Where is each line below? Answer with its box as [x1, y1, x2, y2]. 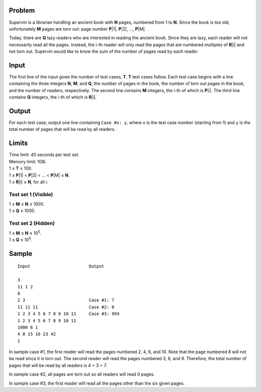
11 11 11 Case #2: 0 [17, 304, 115, 310]
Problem [9, 6, 35, 15]
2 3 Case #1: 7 [17, 298, 115, 303]
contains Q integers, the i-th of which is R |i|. [9, 94, 97, 100]
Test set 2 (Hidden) [9, 220, 55, 227]
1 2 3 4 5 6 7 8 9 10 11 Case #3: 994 [17, 311, 120, 317]
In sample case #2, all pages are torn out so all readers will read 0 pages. [9, 371, 155, 377]
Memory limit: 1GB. [9, 158, 47, 164]
